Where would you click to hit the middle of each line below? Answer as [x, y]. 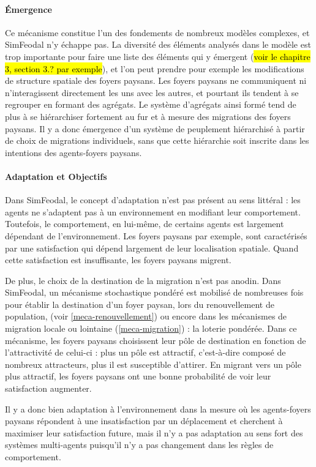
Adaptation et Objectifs [56, 176]
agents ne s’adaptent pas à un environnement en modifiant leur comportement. [153, 211]
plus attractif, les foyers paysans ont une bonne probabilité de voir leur [138, 376]
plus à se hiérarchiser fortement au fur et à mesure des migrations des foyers [148, 116]
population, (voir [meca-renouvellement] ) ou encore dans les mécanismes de [146, 316]
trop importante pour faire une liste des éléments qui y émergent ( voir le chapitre [158, 56]
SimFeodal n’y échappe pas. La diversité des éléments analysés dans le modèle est [158, 44]
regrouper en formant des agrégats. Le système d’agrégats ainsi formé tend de [151, 104]
